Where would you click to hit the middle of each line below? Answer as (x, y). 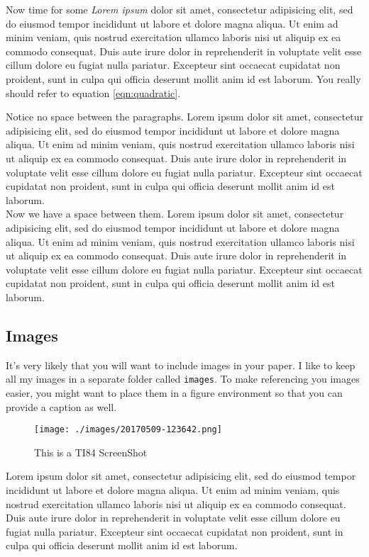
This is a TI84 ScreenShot (91, 452)
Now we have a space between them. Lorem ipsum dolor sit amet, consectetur (175, 214)
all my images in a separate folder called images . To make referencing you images (183, 379)
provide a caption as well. (61, 406)
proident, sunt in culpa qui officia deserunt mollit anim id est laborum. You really (183, 78)
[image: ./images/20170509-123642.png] (128, 430)
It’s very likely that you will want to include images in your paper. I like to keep (181, 365)
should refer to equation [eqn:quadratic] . (93, 92)
